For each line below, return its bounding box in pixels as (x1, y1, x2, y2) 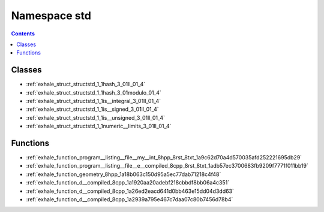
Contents (11, 30, 35, 37)
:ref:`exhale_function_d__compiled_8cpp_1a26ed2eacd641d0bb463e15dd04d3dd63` (26, 187, 234, 195)
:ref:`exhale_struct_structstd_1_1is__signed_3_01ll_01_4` (26, 105, 159, 113)
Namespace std (11, 9, 91, 22)
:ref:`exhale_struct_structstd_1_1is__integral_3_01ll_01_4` (26, 98, 161, 105)
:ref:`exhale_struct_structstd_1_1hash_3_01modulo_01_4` (26, 89, 161, 96)
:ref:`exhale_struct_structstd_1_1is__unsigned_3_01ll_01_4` (26, 114, 165, 121)
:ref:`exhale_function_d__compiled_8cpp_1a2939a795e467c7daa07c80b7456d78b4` (26, 196, 233, 203)
